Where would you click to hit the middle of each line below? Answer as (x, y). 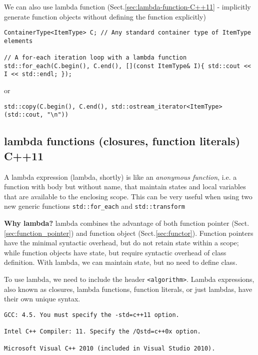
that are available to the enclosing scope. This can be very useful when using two (128, 196)
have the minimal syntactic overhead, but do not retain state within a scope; (121, 243)
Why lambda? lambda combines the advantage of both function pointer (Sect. (127, 223)
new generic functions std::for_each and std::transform (94, 206)
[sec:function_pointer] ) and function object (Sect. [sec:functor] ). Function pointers (129, 233)
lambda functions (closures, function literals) (122, 141)
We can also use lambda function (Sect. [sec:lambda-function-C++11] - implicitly (127, 7)
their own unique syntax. (42, 299)
